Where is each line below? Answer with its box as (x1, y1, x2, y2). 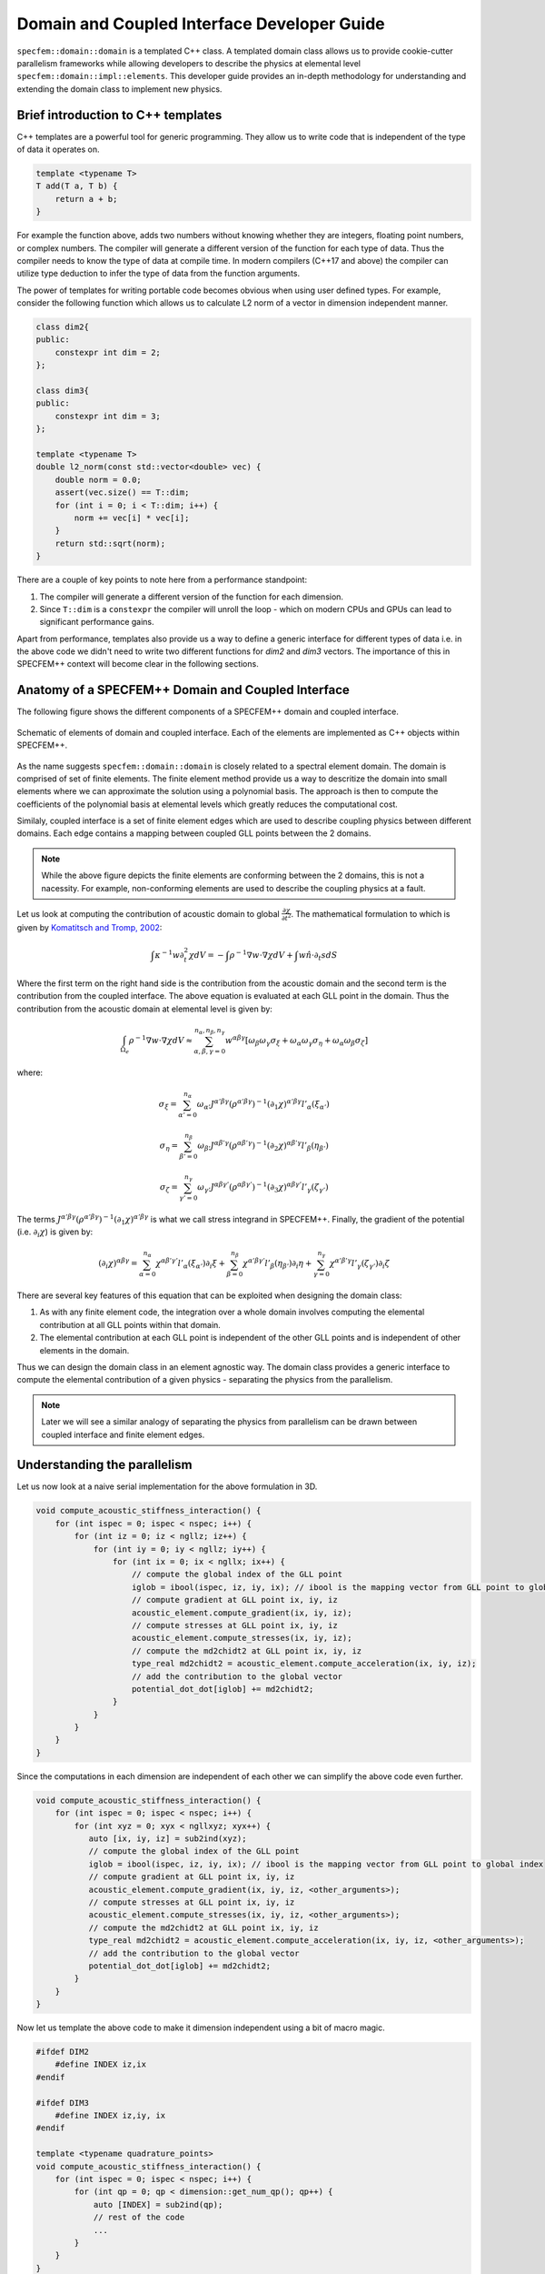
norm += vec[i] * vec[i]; (74, 512, 190, 523)
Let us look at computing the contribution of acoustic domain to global (16, 908, 281, 919)
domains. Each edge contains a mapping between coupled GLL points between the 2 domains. (16, 828, 372, 839)
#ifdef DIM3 (35, 2098, 90, 2108)
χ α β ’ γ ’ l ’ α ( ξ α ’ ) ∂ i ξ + (155, 1256, 226, 1271)
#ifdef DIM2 (35, 2047, 90, 2058)
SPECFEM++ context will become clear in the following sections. (16, 659, 259, 669)
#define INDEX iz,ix (54, 2059, 147, 2069)
